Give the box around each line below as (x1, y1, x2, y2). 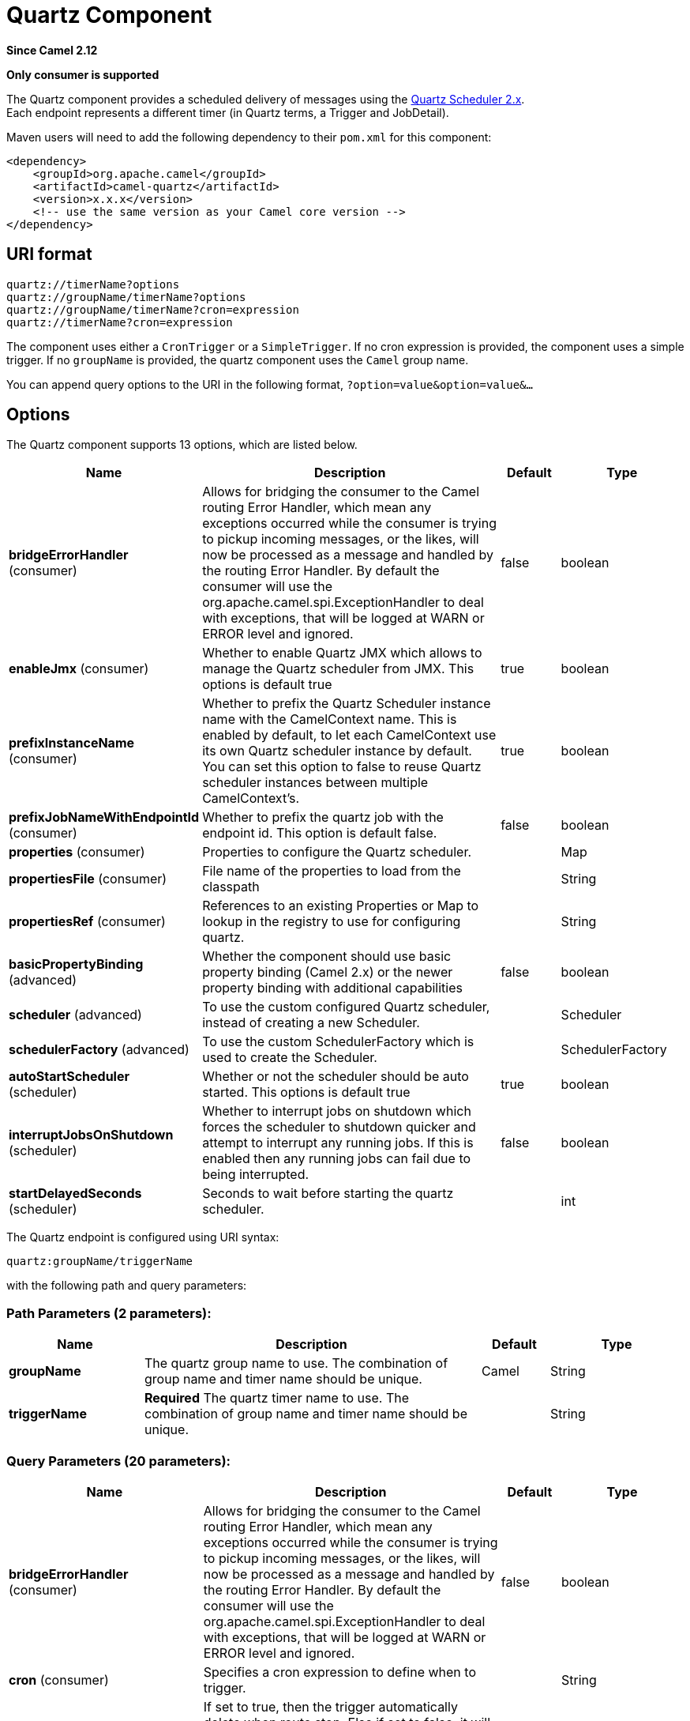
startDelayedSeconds (9, 1185, 142, 1202)
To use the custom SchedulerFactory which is (202, 1034, 474, 1050)
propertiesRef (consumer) (9, 913, 166, 930)
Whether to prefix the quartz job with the (202, 809, 444, 826)
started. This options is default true (202, 1084, 411, 1101)
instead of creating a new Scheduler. (202, 1015, 420, 1031)
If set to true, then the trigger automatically (203, 1698, 458, 1715)
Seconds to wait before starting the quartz (202, 1185, 454, 1202)
